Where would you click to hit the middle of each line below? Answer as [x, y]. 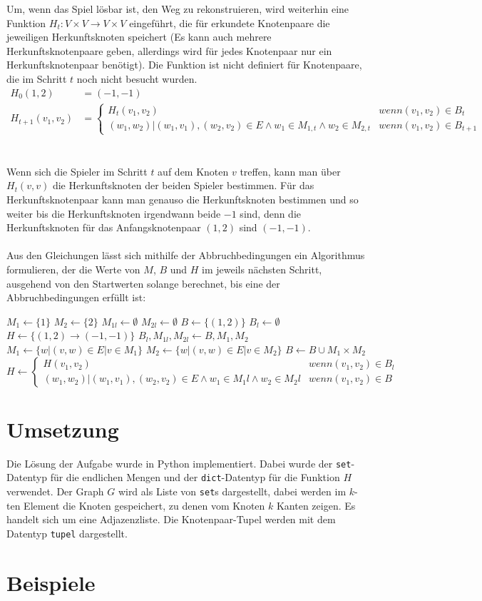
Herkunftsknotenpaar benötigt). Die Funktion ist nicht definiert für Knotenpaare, [184, 65]
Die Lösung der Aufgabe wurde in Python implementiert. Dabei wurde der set [179, 463]
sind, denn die [271, 213]
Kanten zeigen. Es [316, 505]
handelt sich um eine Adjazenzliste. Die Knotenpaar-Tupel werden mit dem [171, 519]
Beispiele [51, 582]
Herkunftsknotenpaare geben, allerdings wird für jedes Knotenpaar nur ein [169, 50]
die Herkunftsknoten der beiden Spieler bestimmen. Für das [183, 185]
